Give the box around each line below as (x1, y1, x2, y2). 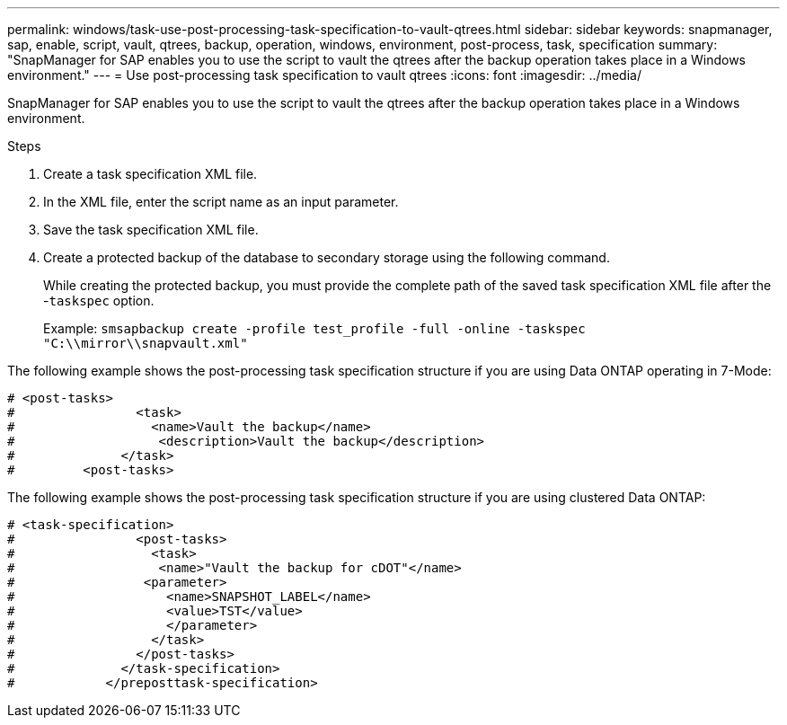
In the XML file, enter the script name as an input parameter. (43, 194, 399, 209)
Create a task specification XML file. (43, 166, 258, 181)
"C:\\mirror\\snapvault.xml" (43, 336, 248, 350)
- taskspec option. (43, 293, 155, 308)
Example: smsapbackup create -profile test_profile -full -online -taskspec (43, 321, 586, 336)
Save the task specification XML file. (43, 222, 259, 237)
